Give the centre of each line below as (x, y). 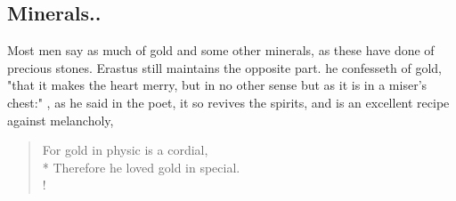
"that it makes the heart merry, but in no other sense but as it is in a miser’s (217, 85)
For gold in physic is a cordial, (125, 150)
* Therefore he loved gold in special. (141, 167)
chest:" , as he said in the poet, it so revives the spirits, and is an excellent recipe (228, 102)
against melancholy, (61, 120)
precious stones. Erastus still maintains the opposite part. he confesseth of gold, (224, 67)
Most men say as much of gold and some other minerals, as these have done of (221, 50)
